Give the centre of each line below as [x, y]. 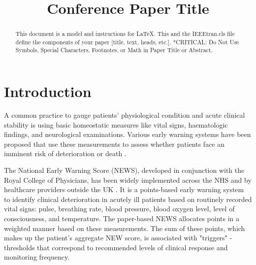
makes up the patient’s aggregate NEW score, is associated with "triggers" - [118, 238]
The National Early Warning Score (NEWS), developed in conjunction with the [124, 170]
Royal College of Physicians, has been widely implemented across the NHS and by [128, 180]
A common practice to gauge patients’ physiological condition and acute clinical [125, 115]
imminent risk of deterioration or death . [65, 153]
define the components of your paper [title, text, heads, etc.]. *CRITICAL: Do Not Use [127, 42]
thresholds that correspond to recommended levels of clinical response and [116, 247]
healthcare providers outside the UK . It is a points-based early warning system [124, 189]
